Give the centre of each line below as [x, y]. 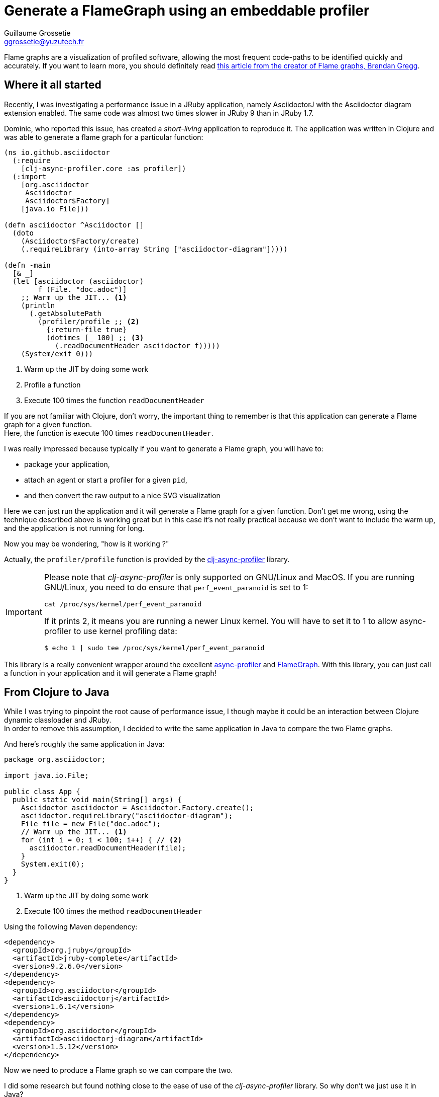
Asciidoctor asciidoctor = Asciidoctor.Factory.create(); [137, 808]
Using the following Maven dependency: [71, 927]
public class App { [42, 792]
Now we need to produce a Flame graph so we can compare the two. [119, 1070]
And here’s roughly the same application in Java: [84, 744]
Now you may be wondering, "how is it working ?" [87, 543]
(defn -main [27, 265]
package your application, [67, 464]
